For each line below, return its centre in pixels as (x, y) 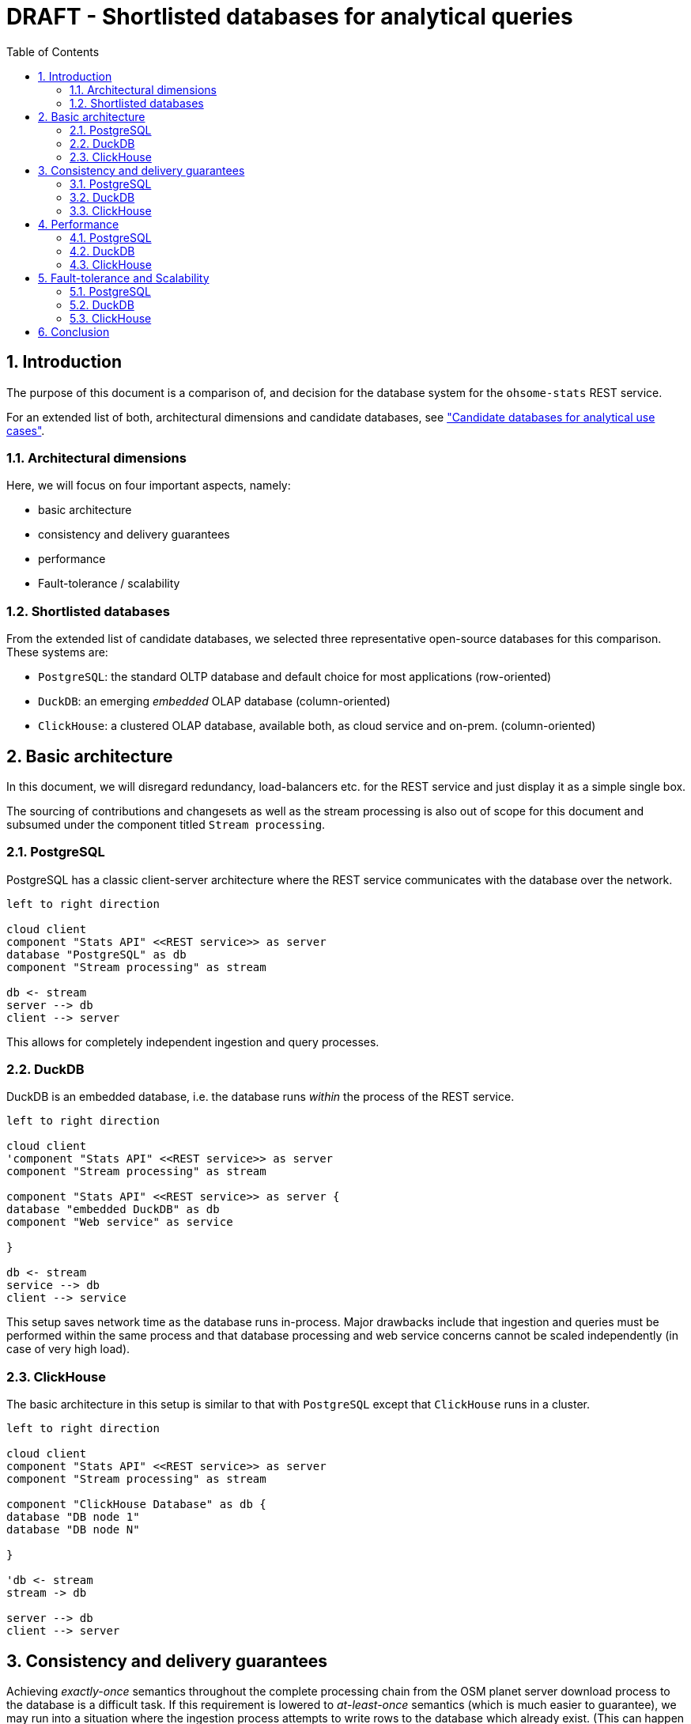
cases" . (26, 430)
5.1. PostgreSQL (110, 291)
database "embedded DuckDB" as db (113, 1210)
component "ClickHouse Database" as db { (136, 1505)
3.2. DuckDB (102, 197)
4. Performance (79, 224)
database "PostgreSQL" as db (96, 954)
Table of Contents (53, 51)
